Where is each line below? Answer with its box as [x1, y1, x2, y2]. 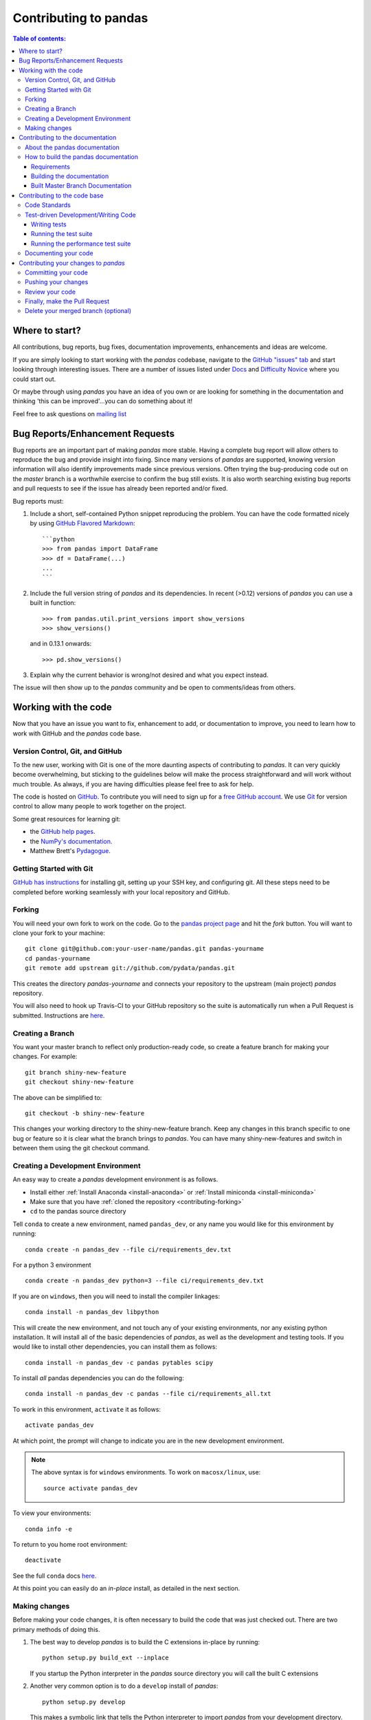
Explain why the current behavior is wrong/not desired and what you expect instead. [30, 671, 269, 679]
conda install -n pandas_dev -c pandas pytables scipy [25, 1359, 214, 1366]
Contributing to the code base [19, 191, 104, 200]
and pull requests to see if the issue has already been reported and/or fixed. [12, 484, 228, 493]
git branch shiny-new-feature [25, 1068, 127, 1076]
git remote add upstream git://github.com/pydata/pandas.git [25, 964, 235, 972]
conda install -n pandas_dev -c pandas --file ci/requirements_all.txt [25, 1390, 271, 1398]
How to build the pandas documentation [25, 153, 139, 161]
